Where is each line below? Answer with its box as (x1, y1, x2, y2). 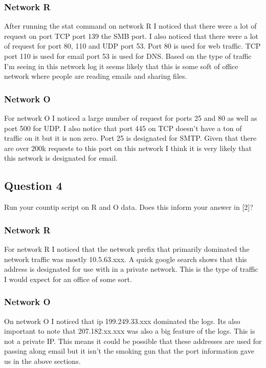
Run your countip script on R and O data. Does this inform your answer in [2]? (4, 202, 253, 212)
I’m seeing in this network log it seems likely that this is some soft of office (4, 60, 238, 71)
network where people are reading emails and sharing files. (4, 71, 187, 81)
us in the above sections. (4, 355, 81, 366)
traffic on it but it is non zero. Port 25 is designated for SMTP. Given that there (4, 133, 257, 143)
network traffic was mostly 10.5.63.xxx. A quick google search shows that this (4, 253, 247, 264)
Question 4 (4, 178, 62, 193)
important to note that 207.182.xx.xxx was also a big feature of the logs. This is (4, 326, 255, 336)
